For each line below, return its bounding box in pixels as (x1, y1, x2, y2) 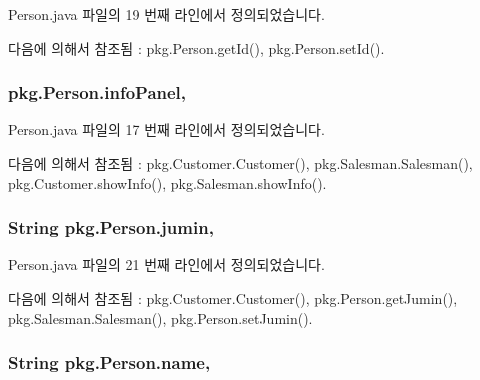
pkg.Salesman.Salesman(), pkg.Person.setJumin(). (8, 307, 313, 328)
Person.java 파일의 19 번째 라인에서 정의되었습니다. (8, 4, 325, 24)
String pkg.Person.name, (8, 350, 211, 375)
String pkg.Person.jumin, (8, 215, 214, 240)
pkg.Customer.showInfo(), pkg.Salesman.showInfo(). (8, 172, 327, 193)
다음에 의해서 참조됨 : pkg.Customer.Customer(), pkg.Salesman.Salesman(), (8, 153, 473, 173)
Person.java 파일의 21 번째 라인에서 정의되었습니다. (8, 254, 325, 275)
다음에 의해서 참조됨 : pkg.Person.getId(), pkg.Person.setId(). (8, 37, 385, 58)
